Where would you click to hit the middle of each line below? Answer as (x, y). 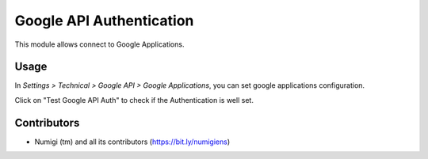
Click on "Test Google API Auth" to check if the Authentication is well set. (134, 100)
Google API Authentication (104, 21)
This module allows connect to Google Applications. (99, 44)
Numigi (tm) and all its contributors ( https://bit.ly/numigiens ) (132, 142)
